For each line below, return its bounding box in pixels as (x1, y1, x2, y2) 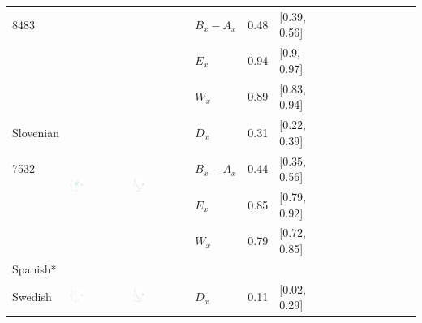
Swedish (12, 288, 52, 305)
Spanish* (12, 260, 57, 277)
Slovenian (12, 123, 59, 140)
